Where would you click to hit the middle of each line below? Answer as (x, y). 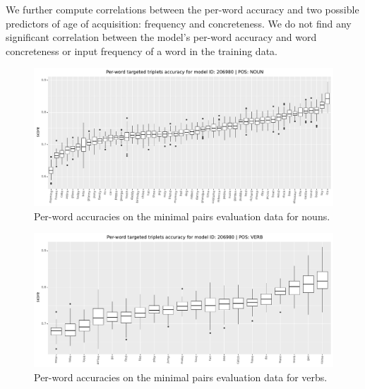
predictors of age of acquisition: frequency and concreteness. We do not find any (179, 23)
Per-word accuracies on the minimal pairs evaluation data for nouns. (182, 216)
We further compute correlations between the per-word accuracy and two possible (182, 9)
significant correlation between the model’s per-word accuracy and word (161, 37)
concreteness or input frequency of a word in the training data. (142, 50)
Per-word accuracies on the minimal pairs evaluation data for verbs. (181, 377)
